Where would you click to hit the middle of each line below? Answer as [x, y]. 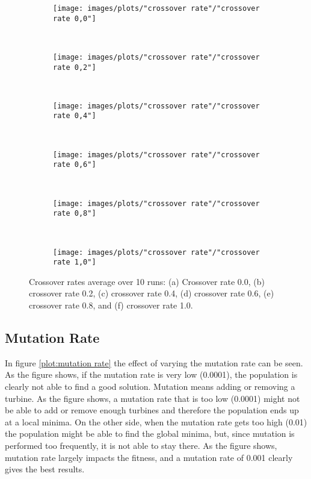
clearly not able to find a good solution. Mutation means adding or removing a [150, 387]
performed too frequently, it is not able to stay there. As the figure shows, [141, 445]
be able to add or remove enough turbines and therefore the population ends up [152, 410]
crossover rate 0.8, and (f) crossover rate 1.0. [111, 305]
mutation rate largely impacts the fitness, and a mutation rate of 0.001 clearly [149, 457]
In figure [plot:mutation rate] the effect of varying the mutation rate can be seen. [154, 362]
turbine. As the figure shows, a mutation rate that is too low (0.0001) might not [152, 398]
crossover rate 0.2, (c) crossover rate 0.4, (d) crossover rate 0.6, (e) [152, 293]
